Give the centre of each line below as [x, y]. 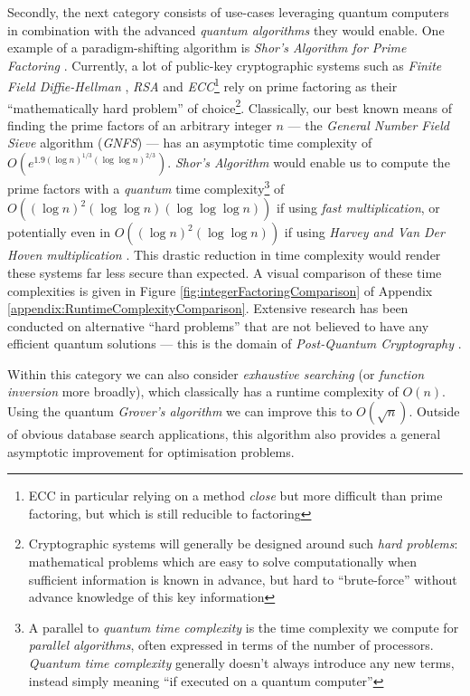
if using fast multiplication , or [358, 208]
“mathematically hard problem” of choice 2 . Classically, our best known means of [230, 106]
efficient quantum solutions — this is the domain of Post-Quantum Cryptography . [235, 343]
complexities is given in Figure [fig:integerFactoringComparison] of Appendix [220, 290]
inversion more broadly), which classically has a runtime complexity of [203, 391]
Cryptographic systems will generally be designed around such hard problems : [243, 543]
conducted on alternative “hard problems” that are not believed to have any [218, 325]
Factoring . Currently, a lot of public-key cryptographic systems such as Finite [225, 65]
